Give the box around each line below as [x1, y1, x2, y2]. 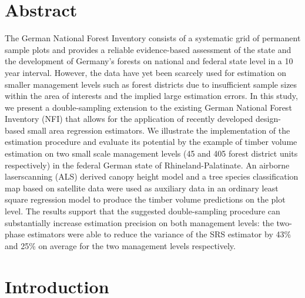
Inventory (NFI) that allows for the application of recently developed [5, 112, 253, 125]
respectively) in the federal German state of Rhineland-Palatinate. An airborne [5, 158, 290, 171]
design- [256, 112, 281, 125]
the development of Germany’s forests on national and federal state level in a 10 [5, 55, 293, 67]
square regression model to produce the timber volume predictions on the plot [5, 193, 286, 206]
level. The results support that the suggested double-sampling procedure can [5, 205, 280, 217]
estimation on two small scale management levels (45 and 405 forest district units [5, 147, 298, 160]
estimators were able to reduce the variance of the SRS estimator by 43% [27, 228, 291, 240]
